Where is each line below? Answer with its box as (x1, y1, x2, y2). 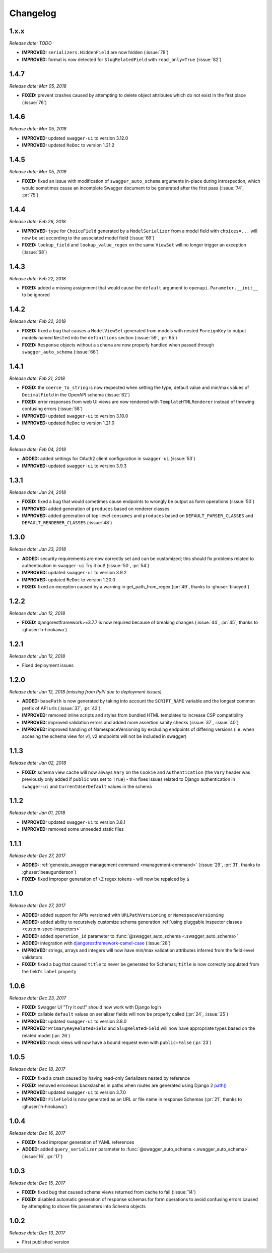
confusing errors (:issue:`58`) (22, 406, 83, 412)
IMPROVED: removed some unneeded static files (22, 826, 124, 832)
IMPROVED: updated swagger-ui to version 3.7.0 (22, 1089, 126, 1095)
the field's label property (22, 968, 77, 974)
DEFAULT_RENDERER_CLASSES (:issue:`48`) (22, 520, 112, 526)
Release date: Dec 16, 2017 (9, 1130, 65, 1136)
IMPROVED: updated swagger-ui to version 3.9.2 (22, 570, 127, 576)
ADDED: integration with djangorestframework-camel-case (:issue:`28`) (22, 940, 171, 946)
